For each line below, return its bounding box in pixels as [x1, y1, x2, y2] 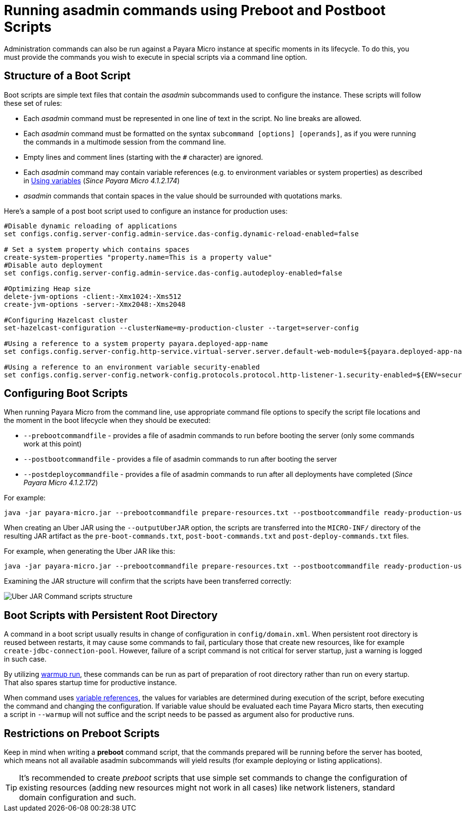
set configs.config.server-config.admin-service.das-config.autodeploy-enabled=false [4, 269, 343, 277]
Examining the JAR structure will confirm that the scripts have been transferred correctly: [4, 577, 292, 586]
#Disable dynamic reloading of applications [4, 222, 178, 230]
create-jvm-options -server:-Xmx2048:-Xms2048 [4, 300, 185, 308]
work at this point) [23, 440, 82, 448]
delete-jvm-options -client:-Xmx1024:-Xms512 [4, 292, 182, 300]
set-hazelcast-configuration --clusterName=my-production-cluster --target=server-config [4, 323, 359, 332]
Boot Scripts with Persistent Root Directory [4, 609, 218, 621]
